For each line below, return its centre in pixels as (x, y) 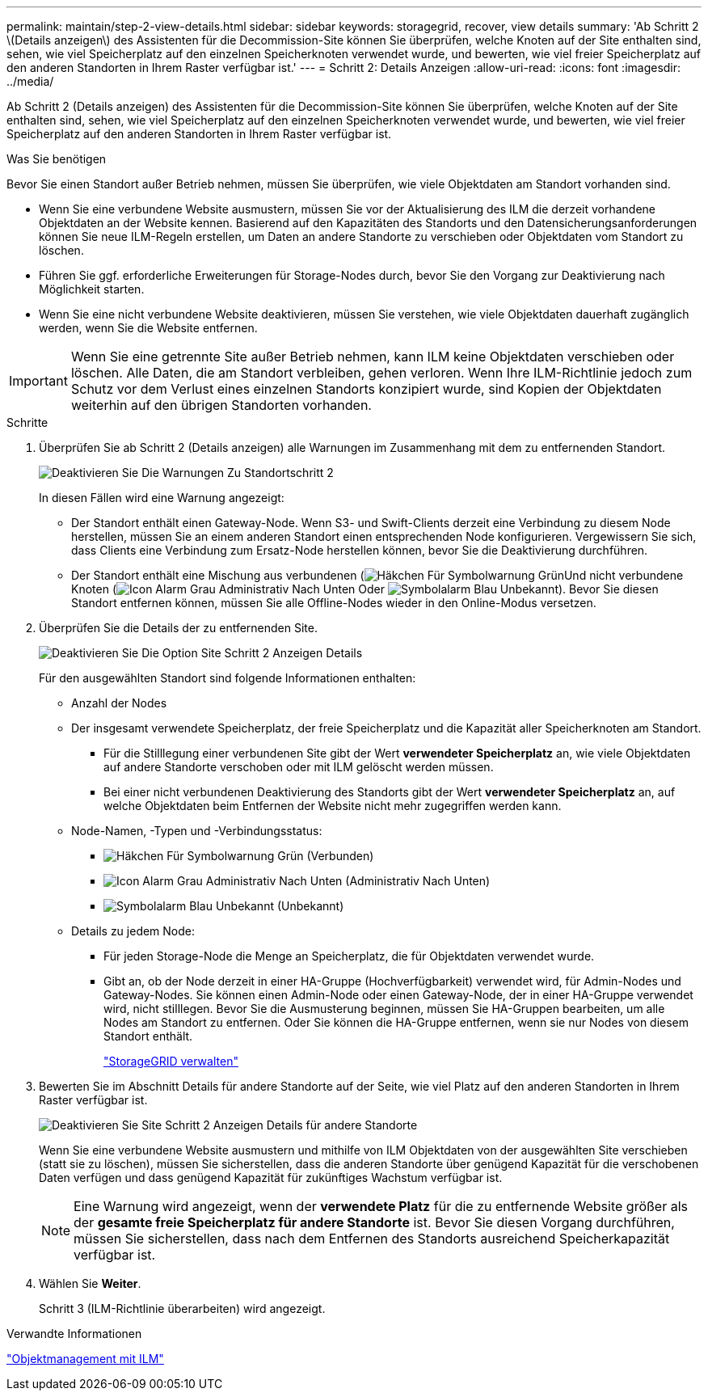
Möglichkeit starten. (92, 289)
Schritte (27, 422)
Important (38, 381)
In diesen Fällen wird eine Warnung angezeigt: (162, 498)
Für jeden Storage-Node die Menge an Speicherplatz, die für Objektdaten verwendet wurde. (349, 956)
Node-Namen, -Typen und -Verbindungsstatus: (197, 831)
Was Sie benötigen (57, 159)
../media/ (30, 81)
